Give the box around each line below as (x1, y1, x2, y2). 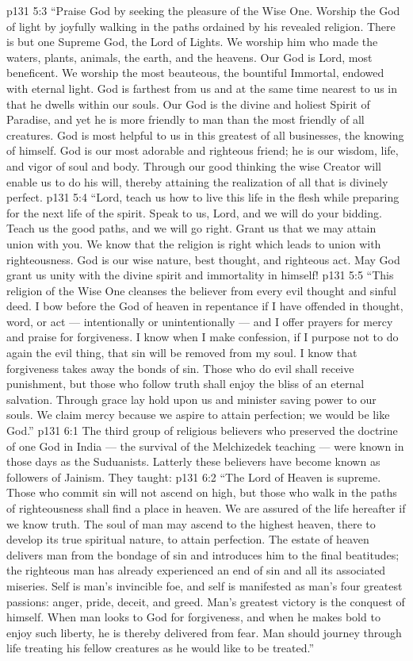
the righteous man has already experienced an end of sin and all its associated (6, 562, 386, 578)
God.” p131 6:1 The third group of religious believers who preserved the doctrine (6, 422, 398, 439)
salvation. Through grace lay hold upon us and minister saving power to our (6, 390, 377, 407)
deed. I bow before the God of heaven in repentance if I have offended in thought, (6, 298, 403, 314)
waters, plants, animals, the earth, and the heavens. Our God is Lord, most (6, 48, 373, 65)
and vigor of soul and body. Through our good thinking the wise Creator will (6, 157, 381, 174)
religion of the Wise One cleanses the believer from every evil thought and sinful (6, 282, 397, 298)
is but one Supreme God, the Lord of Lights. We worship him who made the (6, 33, 378, 50)
